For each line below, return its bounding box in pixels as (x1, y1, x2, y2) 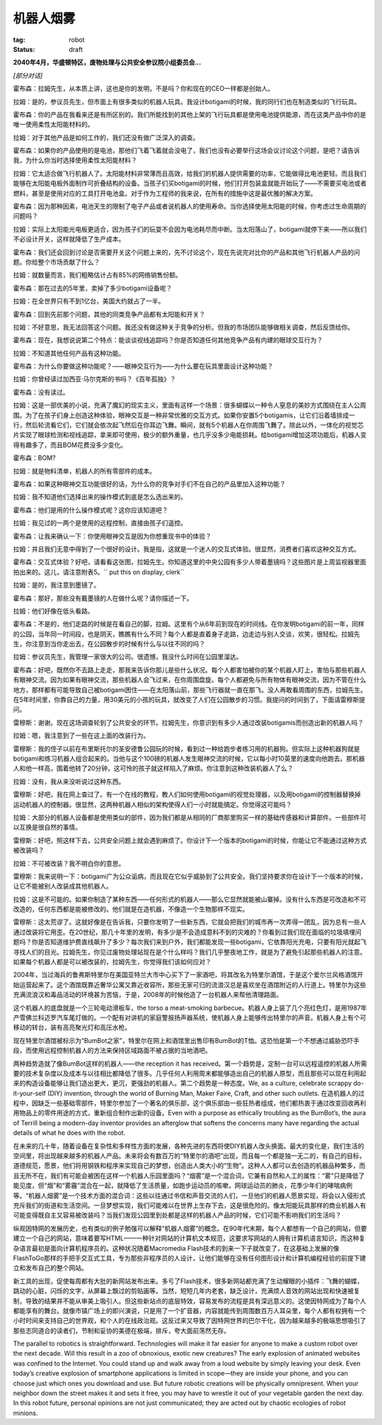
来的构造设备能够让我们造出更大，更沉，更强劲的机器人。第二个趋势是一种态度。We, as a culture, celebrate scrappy (13, 1079, 352, 1088)
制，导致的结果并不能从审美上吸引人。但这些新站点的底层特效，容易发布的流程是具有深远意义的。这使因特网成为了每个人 (13, 1297, 366, 1305)
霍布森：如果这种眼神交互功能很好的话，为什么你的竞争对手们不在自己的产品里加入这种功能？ (13, 480, 286, 488)
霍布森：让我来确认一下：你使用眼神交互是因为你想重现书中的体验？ (13, 531, 212, 540)
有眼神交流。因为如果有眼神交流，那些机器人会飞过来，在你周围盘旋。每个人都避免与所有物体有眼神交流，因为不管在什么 (13, 675, 366, 684)
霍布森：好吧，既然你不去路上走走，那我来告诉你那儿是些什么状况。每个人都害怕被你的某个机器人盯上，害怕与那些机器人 (13, 665, 366, 674)
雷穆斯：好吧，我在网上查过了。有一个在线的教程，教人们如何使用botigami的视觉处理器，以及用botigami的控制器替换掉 (13, 790, 361, 799)
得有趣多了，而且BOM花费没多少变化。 (13, 440, 127, 449)
